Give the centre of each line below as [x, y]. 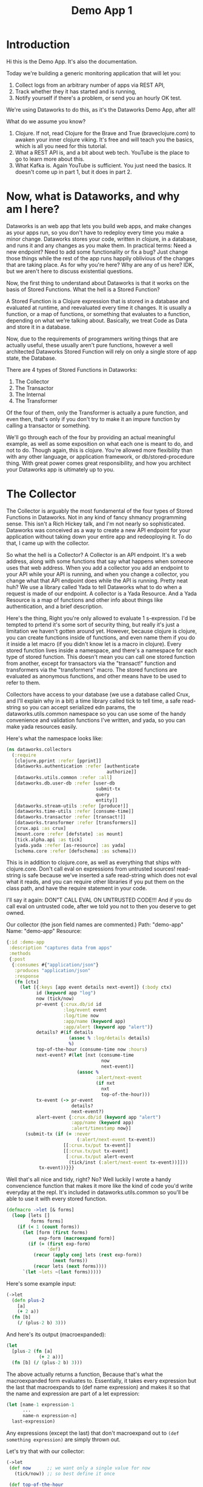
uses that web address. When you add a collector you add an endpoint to [98, 567]
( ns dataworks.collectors [39, 749]
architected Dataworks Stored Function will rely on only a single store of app [101, 351]
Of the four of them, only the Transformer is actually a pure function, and [97, 413]
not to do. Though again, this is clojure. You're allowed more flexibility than [99, 450]
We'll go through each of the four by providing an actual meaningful [91, 437]
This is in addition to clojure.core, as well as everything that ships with [94, 863]
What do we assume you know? [46, 121]
